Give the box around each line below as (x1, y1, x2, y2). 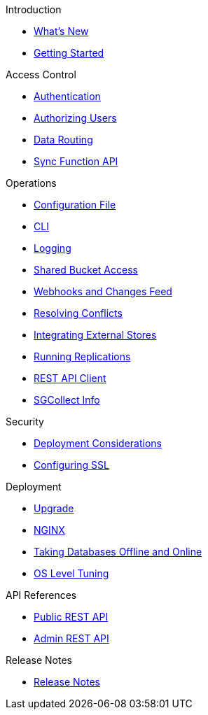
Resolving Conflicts (34, 307, 123, 319)
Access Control (6, 69, 76, 80)
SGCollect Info (34, 394, 100, 406)
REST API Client (34, 372, 106, 384)
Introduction (6, 3, 62, 15)
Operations (6, 177, 57, 189)
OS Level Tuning (34, 567, 109, 579)
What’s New (34, 25, 89, 37)
